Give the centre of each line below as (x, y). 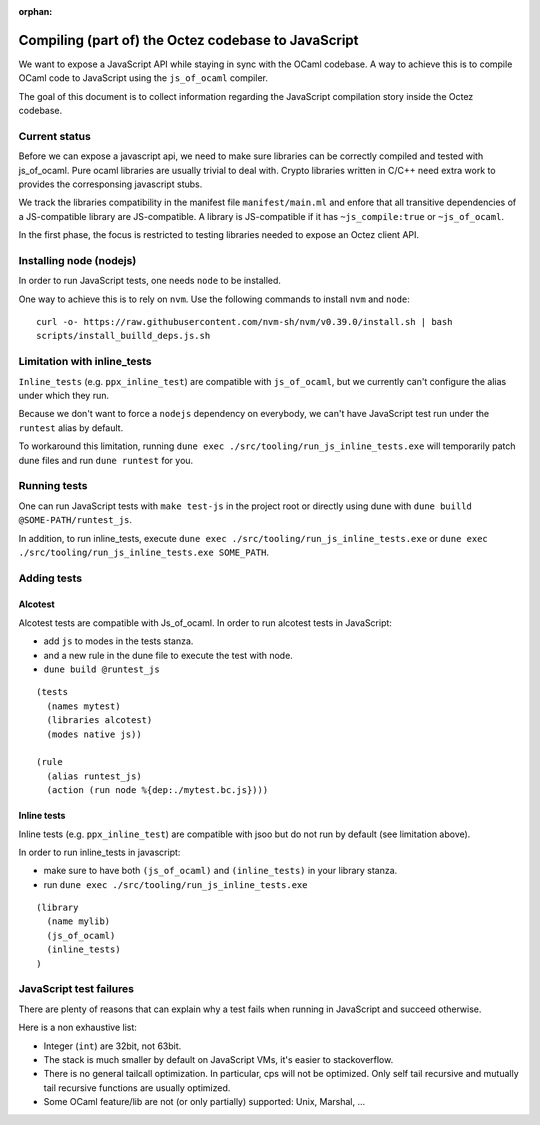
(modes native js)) (94, 734)
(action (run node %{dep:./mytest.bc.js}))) (157, 790)
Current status (55, 136)
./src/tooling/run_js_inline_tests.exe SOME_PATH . (144, 552)
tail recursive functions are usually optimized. (137, 1087)
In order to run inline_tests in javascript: (99, 852)
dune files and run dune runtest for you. (106, 460)
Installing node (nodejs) (77, 260)
